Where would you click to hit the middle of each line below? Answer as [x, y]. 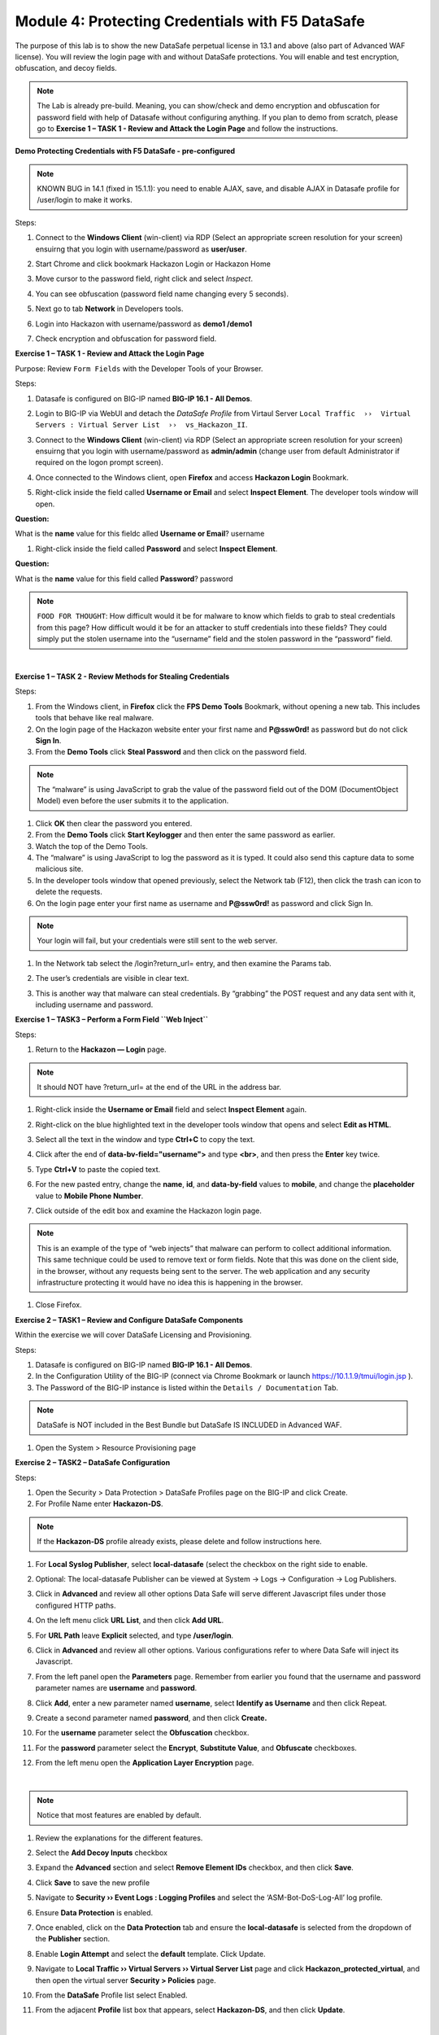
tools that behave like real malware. [95, 718]
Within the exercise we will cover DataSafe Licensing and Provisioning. [133, 1335]
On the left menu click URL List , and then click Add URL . [130, 1621]
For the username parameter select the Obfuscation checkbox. [142, 1733]
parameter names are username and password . [116, 1688]
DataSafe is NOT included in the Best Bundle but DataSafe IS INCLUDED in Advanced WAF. [189, 1425]
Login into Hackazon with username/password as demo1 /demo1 [144, 324]
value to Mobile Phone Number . [89, 1196]
